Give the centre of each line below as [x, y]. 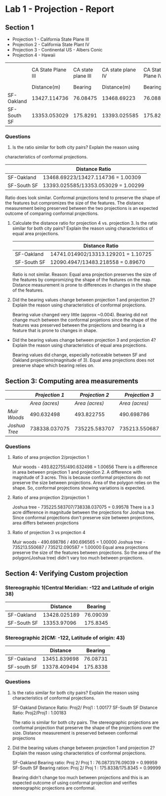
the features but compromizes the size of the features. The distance [74, 203]
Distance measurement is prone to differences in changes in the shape [84, 285]
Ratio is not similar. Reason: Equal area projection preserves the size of [84, 274]
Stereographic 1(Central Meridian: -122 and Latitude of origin [80, 588]
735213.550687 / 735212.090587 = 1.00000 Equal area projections [80, 547]
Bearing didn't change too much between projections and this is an [81, 777]
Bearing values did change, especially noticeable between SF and [79, 355]
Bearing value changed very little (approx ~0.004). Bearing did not [80, 315]
